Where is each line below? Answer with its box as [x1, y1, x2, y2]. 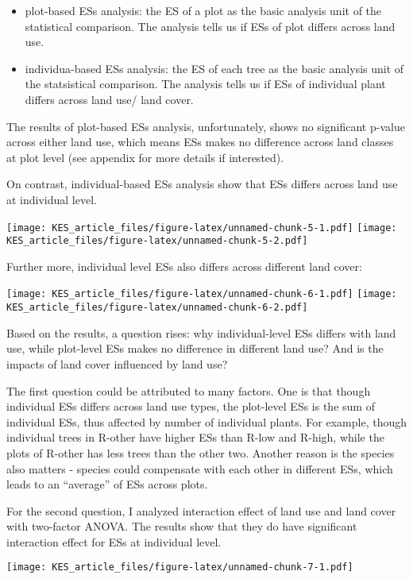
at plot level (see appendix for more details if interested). [6, 149, 284, 165]
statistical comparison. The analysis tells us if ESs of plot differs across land [25, 17, 396, 34]
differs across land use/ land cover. [25, 91, 194, 107]
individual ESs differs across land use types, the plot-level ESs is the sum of [6, 398, 375, 415]
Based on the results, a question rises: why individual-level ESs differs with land [6, 324, 396, 341]
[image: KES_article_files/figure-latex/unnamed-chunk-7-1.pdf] [6, 562, 353, 573]
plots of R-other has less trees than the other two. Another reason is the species [6, 444, 395, 461]
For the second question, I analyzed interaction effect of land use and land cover [6, 502, 396, 519]
